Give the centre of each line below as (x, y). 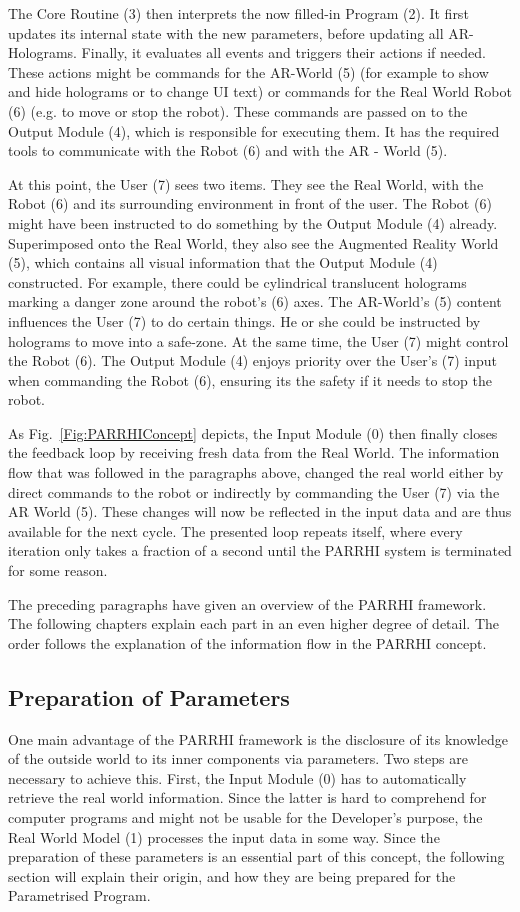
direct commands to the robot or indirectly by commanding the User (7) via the (254, 491)
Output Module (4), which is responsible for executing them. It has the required (254, 130)
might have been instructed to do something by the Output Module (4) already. (253, 222)
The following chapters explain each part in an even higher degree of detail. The (254, 623)
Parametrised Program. (79, 895)
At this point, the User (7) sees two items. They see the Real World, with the (246, 183)
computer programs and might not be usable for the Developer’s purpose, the (245, 816)
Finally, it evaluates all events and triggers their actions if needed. (283, 52)
